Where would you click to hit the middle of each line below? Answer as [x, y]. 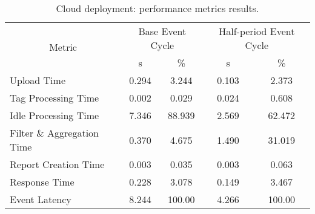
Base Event [162, 31]
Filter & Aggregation [54, 133]
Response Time [42, 182]
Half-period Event [257, 31]
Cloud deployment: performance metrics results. [157, 8]
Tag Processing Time [55, 98]
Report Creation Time [57, 164]
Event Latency [41, 199]
